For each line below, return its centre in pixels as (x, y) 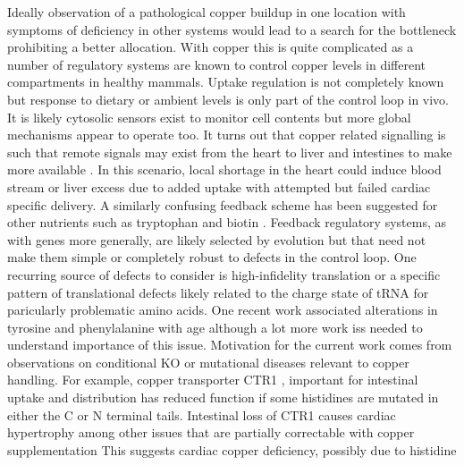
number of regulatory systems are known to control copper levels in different (217, 64)
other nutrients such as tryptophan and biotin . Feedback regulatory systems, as (227, 222)
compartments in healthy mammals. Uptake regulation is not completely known (226, 82)
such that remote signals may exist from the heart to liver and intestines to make (230, 152)
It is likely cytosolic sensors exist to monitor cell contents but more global (209, 117)
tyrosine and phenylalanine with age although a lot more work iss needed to (215, 327)
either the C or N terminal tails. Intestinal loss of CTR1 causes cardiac (202, 414)
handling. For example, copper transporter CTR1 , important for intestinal (213, 380)
